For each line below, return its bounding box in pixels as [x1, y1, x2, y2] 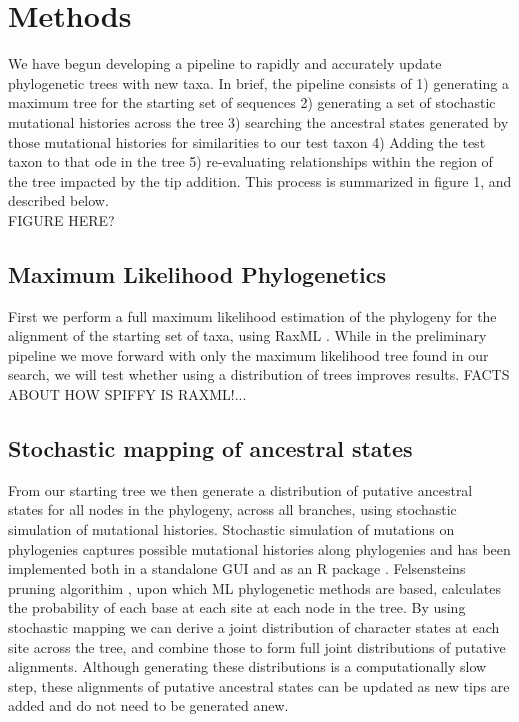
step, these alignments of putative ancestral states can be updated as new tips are [8, 675, 510, 696]
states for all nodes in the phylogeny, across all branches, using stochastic [8, 499, 457, 520]
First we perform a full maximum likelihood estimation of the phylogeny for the [8, 305, 497, 326]
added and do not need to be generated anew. [8, 695, 289, 716]
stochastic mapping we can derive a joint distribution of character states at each [8, 617, 500, 637]
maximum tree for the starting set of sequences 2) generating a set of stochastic [8, 92, 496, 113]
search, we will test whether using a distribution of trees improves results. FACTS [8, 364, 510, 385]
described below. [8, 190, 109, 211]
